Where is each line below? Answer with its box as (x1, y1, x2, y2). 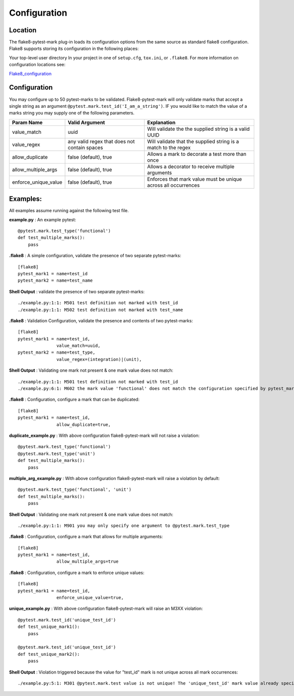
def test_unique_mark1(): (18, 624, 80, 629)
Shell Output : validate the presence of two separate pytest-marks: (9, 288, 145, 294)
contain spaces (68, 144, 103, 151)
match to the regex (147, 144, 191, 151)
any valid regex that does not (68, 138, 135, 144)
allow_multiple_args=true (56, 559, 119, 564)
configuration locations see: (9, 62, 66, 68)
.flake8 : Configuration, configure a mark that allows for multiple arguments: (9, 534, 163, 540)
